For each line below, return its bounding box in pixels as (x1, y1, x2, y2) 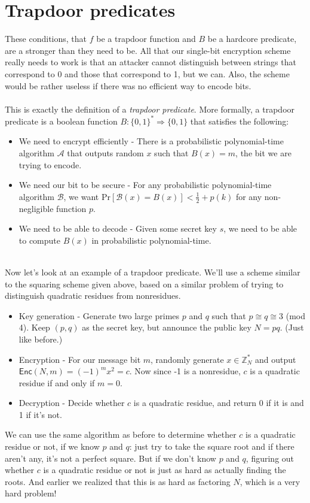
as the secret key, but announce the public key (82, 321, 251, 334)
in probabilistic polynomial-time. (91, 234, 211, 246)
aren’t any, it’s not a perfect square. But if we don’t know (5, 452, 216, 464)
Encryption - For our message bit (19, 353, 141, 365)
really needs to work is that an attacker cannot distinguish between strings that (5, 56, 296, 68)
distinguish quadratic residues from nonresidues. (5, 289, 181, 302)
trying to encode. (19, 158, 82, 171)
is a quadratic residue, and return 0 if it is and (133, 396, 304, 409)
